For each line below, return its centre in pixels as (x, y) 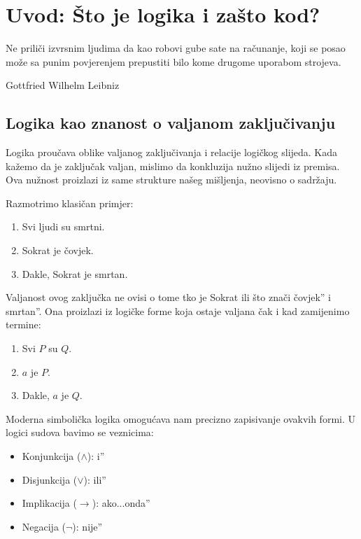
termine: (23, 324)
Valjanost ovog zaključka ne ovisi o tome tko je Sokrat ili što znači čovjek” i (168, 297)
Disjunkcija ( (50, 479)
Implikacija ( (49, 503)
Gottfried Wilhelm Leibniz (63, 85)
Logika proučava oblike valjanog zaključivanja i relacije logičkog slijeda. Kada (172, 152)
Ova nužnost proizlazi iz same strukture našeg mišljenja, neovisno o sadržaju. (171, 180)
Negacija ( (44, 526)
